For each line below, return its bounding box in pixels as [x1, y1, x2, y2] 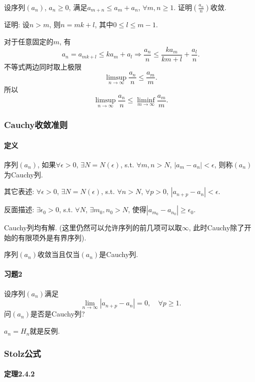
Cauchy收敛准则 [4, 118, 68, 131]
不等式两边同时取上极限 [4, 61, 81, 72]
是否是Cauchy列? [30, 308, 85, 319]
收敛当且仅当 [37, 249, 80, 260]
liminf [137, 97, 155, 104]
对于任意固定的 [4, 36, 53, 47]
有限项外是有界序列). [18, 232, 87, 242]
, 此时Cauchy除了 [189, 222, 244, 233]
